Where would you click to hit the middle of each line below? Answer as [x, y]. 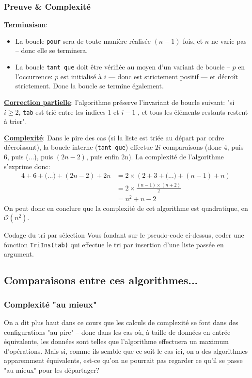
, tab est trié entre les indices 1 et [69, 112]
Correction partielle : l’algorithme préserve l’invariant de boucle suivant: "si [119, 102]
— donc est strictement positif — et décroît [173, 76]
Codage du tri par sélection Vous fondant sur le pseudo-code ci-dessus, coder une [124, 235]
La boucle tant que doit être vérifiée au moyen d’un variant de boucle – [123, 67]
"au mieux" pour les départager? [52, 369]
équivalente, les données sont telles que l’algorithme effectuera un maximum [116, 341]
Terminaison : [26, 25]
